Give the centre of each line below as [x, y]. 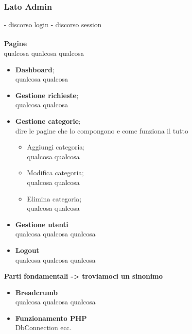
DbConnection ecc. [43, 327]
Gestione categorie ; [48, 121]
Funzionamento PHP [51, 318]
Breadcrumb [36, 292]
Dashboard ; [35, 69]
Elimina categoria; [54, 198]
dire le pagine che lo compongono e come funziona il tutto [102, 130]
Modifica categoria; [55, 173]
